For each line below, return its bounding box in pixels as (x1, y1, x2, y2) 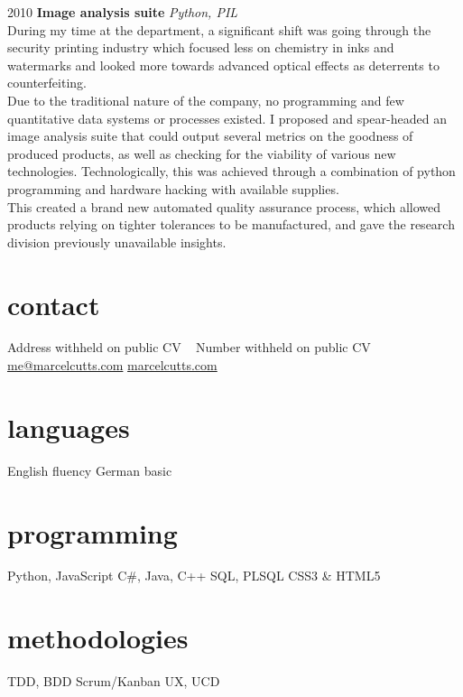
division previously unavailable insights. (7, 232, 227, 251)
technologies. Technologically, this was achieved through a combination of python (7, 162, 456, 181)
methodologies (7, 619, 189, 656)
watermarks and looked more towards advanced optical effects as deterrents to (7, 55, 440, 74)
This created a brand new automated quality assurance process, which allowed (7, 197, 441, 216)
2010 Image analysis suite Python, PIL (7, 3, 238, 21)
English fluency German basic (7, 460, 172, 479)
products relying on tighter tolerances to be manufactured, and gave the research (7, 215, 455, 234)
